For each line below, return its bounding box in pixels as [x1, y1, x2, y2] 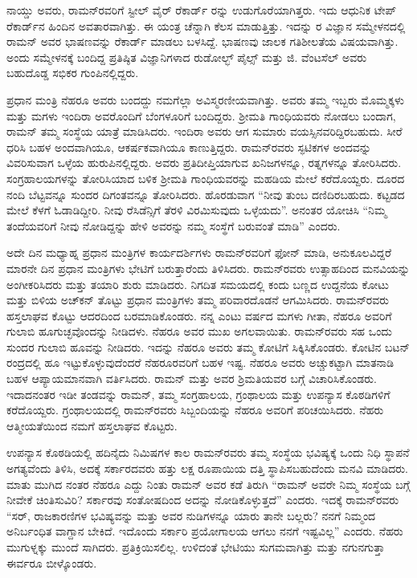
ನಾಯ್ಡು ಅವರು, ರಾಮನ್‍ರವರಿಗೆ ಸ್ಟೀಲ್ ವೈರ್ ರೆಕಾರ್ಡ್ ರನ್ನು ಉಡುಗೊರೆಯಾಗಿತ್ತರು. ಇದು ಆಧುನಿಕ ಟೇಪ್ [6, 2, 397, 18]
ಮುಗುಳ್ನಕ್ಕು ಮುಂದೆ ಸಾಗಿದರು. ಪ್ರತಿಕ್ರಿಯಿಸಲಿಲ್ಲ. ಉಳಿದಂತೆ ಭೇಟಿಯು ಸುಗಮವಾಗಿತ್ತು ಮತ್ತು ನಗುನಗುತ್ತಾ [6, 539, 385, 555]
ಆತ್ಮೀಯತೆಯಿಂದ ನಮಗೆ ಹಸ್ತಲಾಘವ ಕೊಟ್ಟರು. [6, 417, 178, 433]
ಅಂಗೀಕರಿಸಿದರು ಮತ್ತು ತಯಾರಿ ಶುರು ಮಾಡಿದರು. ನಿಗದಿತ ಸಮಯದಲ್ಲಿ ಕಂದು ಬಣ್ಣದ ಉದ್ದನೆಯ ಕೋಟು [6, 275, 389, 292]
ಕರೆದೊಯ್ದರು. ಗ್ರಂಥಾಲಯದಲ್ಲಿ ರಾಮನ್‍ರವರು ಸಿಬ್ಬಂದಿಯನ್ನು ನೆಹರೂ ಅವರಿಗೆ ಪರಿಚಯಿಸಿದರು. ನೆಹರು [6, 401, 384, 418]
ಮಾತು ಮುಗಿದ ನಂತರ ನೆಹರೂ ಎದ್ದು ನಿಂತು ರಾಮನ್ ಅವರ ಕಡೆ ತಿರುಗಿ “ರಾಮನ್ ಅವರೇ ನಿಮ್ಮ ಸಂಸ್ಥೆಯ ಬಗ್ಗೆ [6, 475, 411, 492]
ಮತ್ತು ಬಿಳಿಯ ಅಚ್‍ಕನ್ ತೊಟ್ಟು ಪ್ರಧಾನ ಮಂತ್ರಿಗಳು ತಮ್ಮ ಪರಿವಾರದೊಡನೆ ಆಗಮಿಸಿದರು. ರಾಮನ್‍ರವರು [6, 291, 390, 308]
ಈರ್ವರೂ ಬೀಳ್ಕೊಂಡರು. [6, 554, 97, 571]
